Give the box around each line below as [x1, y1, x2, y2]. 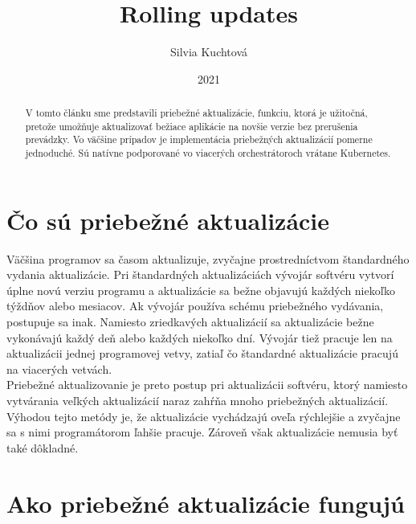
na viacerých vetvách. [6, 360, 112, 377]
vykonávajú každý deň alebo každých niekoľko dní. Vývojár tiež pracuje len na [6, 329, 393, 346]
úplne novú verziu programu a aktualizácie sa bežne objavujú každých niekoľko [6, 281, 396, 298]
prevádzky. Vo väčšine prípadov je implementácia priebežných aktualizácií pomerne [25, 133, 373, 146]
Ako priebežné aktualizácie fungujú [6, 486, 405, 519]
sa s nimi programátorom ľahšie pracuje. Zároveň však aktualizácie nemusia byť [6, 424, 398, 440]
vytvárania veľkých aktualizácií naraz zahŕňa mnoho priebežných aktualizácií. [6, 392, 389, 409]
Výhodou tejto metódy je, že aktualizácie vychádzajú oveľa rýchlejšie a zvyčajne [6, 407, 401, 424]
